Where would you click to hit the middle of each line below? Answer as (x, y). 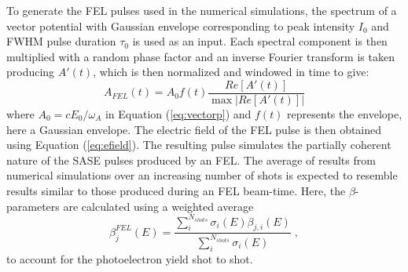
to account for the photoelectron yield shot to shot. (130, 258)
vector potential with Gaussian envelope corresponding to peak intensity (181, 25)
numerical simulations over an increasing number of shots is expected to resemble (202, 175)
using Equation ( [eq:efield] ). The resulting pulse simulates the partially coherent (199, 145)
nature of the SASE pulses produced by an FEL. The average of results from (191, 160)
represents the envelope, (345, 114)
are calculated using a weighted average (158, 206)
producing (31, 72)
